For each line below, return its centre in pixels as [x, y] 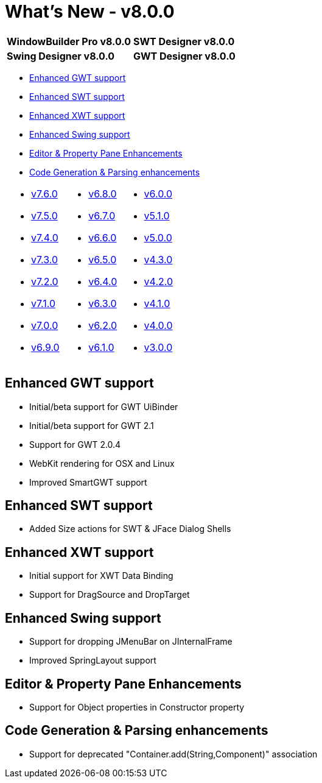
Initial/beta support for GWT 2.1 [92, 425]
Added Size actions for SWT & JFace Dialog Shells [130, 529]
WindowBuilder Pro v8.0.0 [69, 41]
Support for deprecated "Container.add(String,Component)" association [173, 754]
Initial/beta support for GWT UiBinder [104, 406]
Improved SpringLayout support [93, 661]
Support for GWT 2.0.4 [75, 444]
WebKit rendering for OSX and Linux [102, 463]
